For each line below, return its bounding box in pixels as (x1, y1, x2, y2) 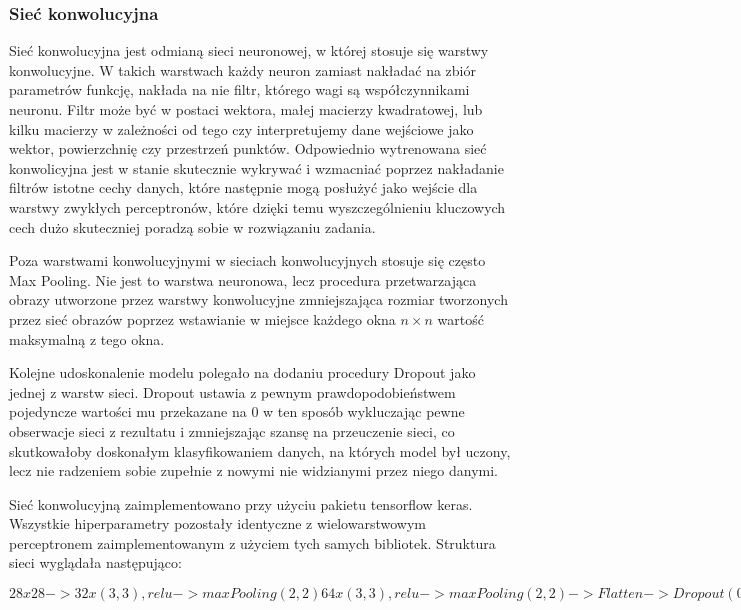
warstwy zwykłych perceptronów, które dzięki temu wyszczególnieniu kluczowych (9, 196, 506, 217)
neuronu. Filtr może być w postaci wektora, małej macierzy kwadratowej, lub (9, 99, 483, 119)
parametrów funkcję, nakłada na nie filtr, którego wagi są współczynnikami (9, 79, 470, 100)
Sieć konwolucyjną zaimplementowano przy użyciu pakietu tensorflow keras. (9, 493, 473, 514)
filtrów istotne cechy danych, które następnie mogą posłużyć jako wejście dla (9, 177, 478, 198)
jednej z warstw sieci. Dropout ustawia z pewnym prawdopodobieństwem (9, 381, 456, 402)
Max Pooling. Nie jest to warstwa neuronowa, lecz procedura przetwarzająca (9, 269, 477, 290)
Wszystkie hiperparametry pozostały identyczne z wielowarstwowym (9, 513, 426, 534)
